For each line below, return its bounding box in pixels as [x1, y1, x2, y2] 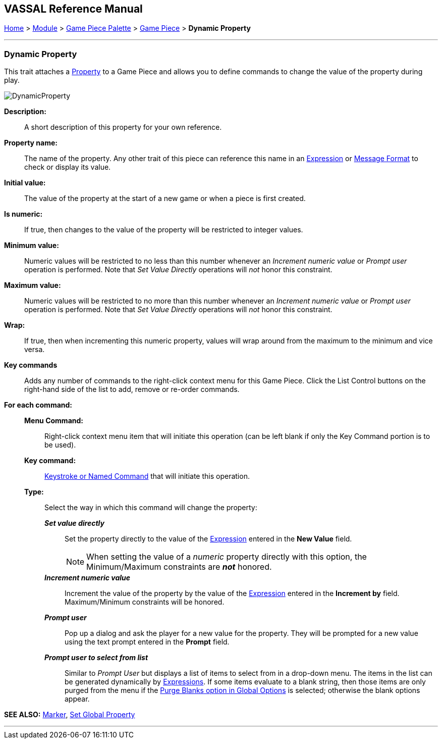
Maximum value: [4, 281, 61, 290]
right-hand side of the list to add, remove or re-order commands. [24, 385, 240, 394]
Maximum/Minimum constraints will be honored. [65, 598, 225, 607]
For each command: [4, 401, 73, 410]
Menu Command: [24, 416, 83, 425]
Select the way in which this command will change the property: [44, 503, 257, 512]
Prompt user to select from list [44, 653, 148, 662]
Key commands [4, 361, 58, 370]
